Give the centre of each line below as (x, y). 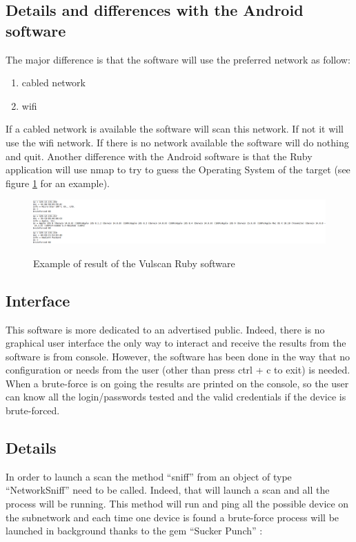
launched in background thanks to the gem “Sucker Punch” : (134, 531)
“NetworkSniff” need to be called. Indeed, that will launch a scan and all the (168, 490)
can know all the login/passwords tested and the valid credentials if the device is (176, 397)
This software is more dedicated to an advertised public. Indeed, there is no (165, 329)
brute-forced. (33, 410)
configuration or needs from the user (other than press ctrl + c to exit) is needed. (178, 370)
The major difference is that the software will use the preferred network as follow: (178, 59)
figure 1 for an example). (58, 183)
